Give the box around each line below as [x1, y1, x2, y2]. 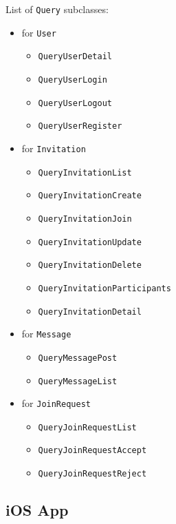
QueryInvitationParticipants [38, 283, 171, 293]
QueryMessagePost [38, 353, 118, 363]
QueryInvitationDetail [38, 306, 142, 317]
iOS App [5, 499, 69, 521]
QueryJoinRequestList [38, 422, 137, 432]
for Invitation [21, 140, 86, 155]
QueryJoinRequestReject [38, 469, 147, 479]
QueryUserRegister [38, 121, 122, 132]
